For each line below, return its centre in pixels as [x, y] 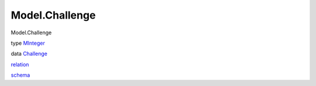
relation [20, 64]
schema [20, 75]
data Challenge [29, 54]
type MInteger [28, 43]
